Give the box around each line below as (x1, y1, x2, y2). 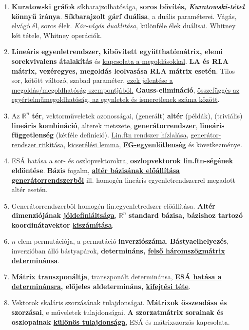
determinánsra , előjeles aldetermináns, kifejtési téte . (11, 281, 191, 291)
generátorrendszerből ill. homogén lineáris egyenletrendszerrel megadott (11, 175, 235, 185)
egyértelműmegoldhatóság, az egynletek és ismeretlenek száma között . (11, 94, 220, 104)
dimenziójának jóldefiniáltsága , (11, 210, 117, 220)
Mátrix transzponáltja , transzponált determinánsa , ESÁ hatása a (11, 272, 222, 282)
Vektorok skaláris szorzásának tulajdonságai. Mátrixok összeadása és (11, 297, 227, 308)
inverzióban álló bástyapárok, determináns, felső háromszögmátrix (11, 246, 225, 256)
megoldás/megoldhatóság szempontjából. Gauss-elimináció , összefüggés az (11, 84, 240, 95)
